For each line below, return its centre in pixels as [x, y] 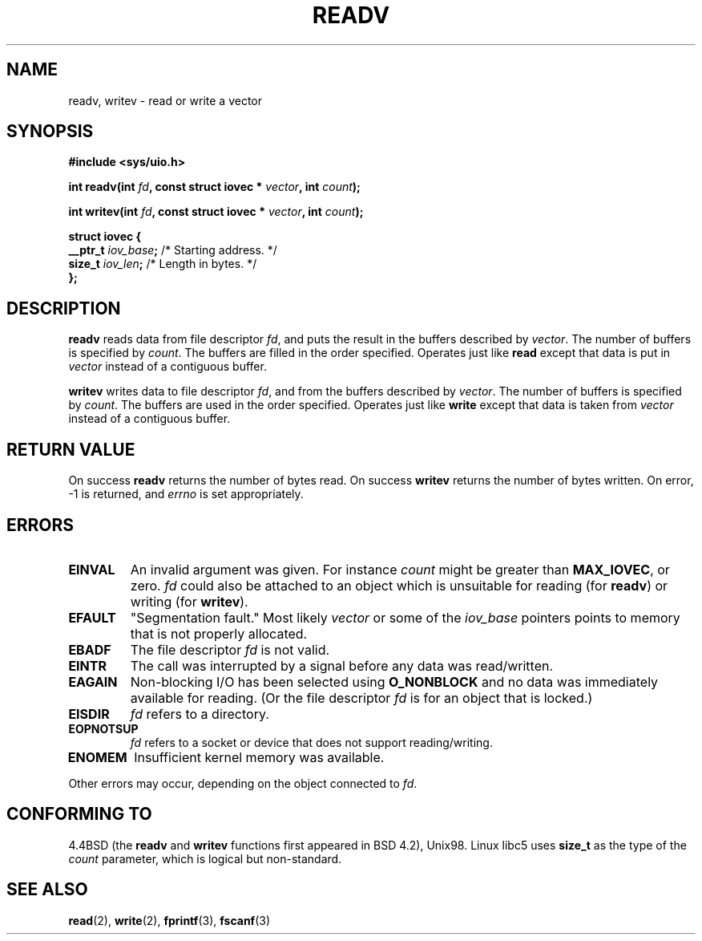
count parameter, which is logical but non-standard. [205, 858]
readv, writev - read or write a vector [165, 100]
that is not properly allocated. [219, 633]
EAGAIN [93, 681]
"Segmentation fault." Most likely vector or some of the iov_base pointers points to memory [405, 617]
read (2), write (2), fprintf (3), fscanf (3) [169, 920]
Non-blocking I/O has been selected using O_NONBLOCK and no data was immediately [394, 681]
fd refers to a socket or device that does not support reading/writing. [311, 742]
